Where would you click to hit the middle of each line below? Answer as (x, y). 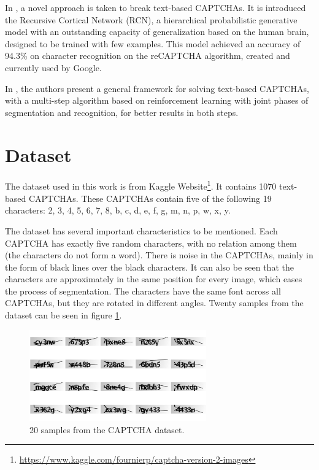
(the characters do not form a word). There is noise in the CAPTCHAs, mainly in (159, 255)
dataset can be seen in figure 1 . (63, 315)
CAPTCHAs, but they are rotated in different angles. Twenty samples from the (154, 303)
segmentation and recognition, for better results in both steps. (122, 112)
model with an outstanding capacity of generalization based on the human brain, (157, 32)
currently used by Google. (53, 67)
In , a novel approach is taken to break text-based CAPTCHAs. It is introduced (156, 7)
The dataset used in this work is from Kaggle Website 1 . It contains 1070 (141, 185)
